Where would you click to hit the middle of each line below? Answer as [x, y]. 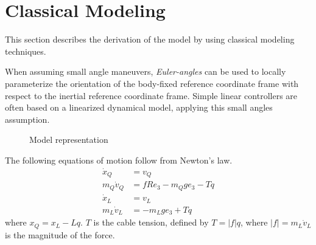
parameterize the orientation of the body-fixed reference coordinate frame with [152, 83]
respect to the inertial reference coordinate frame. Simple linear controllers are [151, 95]
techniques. [26, 51]
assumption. [27, 119]
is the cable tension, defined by [151, 222]
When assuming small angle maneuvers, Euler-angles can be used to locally [146, 71]
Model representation [69, 140]
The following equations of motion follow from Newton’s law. [119, 160]
